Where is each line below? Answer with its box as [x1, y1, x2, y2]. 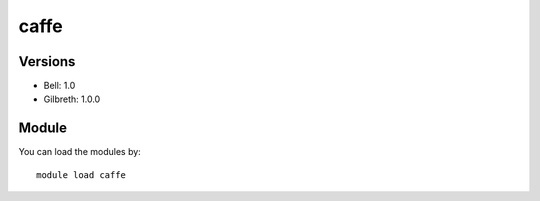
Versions [18, 53, 76, 70]
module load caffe [36, 169, 127, 180]
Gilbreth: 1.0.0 [43, 93, 101, 105]
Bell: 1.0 [43, 80, 76, 92]
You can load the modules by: [18, 146, 142, 158]
